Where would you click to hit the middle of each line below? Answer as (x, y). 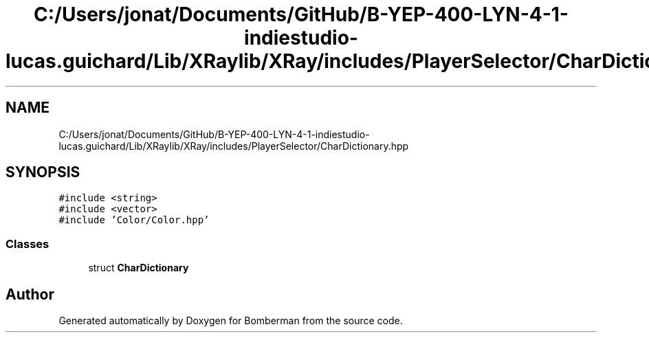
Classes (27, 244)
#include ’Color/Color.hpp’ (134, 220)
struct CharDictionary (139, 268)
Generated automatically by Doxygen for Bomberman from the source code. (231, 321)
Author (30, 294)
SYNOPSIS (43, 172)
